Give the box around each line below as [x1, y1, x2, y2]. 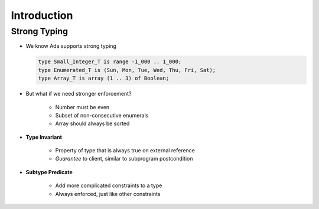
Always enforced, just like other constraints [55, 190, 161, 197]
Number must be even [55, 103, 110, 110]
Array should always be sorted [55, 120, 130, 127]
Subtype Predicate [25, 168, 73, 175]
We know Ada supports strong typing [25, 43, 116, 50]
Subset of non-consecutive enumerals [55, 112, 149, 119]
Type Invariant [25, 133, 62, 141]
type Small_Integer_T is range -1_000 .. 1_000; [38, 58, 182, 65]
